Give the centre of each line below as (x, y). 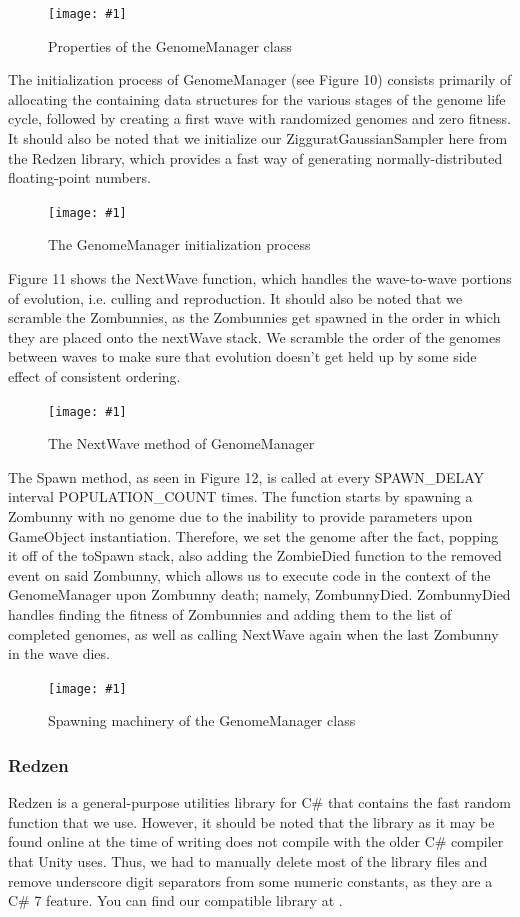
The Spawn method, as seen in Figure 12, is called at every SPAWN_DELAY (246, 476)
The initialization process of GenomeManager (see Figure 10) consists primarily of (260, 79)
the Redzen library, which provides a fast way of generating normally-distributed (255, 157)
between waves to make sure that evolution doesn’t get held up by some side (242, 356)
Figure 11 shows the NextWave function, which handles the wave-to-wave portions (260, 278)
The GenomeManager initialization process (179, 244)
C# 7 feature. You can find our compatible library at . (175, 900)
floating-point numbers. (79, 177)
